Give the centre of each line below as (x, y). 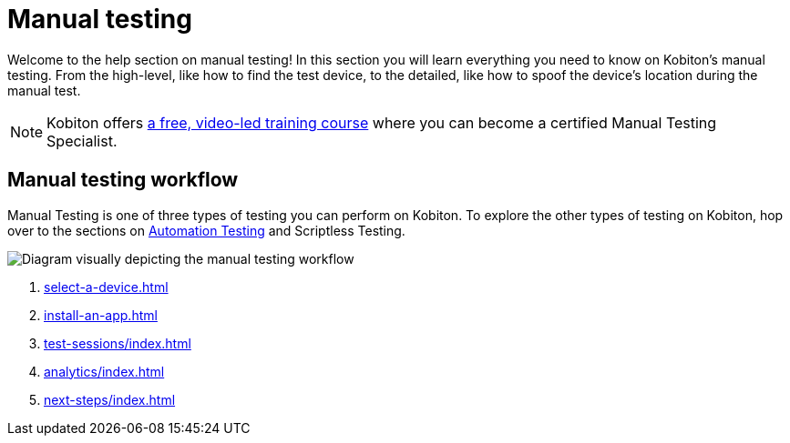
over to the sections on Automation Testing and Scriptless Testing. (206, 230)
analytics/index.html (104, 371)
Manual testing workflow (123, 180)
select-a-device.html (106, 287)
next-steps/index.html (110, 399)
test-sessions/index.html (118, 343)
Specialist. (82, 141)
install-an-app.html (101, 315)
